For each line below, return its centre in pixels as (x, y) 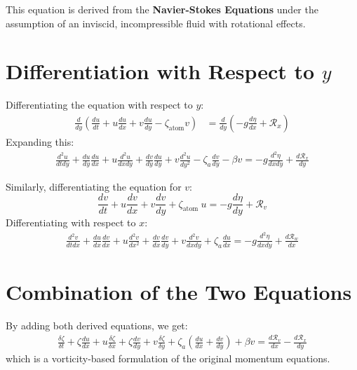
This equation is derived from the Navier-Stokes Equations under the (162, 9)
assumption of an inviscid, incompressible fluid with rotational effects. (156, 23)
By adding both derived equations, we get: (97, 325)
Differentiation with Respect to (160, 71)
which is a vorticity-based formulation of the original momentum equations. (168, 358)
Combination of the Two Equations (179, 291)
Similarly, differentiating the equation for (94, 186)
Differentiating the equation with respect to (99, 105)
